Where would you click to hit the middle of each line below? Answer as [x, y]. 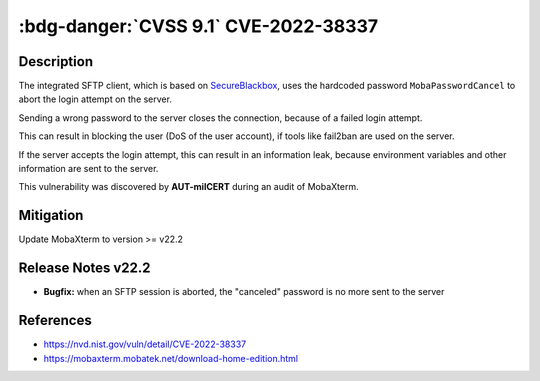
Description [56, 61]
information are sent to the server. [88, 169]
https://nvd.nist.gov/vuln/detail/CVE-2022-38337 [145, 344]
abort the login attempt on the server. [95, 99]
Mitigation [51, 215]
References [55, 320]
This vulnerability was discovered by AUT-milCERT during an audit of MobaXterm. [188, 187]
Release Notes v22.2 [84, 268]
